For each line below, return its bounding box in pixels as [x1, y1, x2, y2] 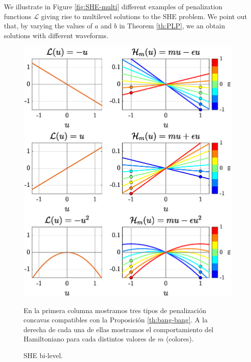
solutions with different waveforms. [4, 30, 109, 40]
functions [4, 11, 31, 21]
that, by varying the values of [4, 21, 93, 31]
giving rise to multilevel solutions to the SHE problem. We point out [41, 11, 247, 21]
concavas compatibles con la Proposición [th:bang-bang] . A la [24, 315, 208, 325]
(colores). [166, 334, 194, 344]
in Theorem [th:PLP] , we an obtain [119, 21, 225, 31]
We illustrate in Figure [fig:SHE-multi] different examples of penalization [4, 1, 223, 11]
